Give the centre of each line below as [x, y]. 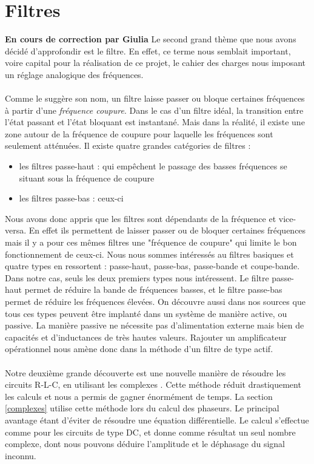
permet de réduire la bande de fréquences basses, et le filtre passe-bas [153, 289]
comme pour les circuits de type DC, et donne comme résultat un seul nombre [150, 432]
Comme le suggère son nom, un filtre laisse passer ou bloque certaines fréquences [155, 98]
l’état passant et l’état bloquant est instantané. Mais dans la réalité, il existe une [155, 122]
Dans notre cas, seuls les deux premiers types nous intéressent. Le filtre [137, 277]
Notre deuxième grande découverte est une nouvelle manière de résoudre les [145, 372]
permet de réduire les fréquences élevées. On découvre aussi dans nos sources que [155, 301]
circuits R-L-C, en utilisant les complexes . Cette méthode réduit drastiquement [153, 384]
